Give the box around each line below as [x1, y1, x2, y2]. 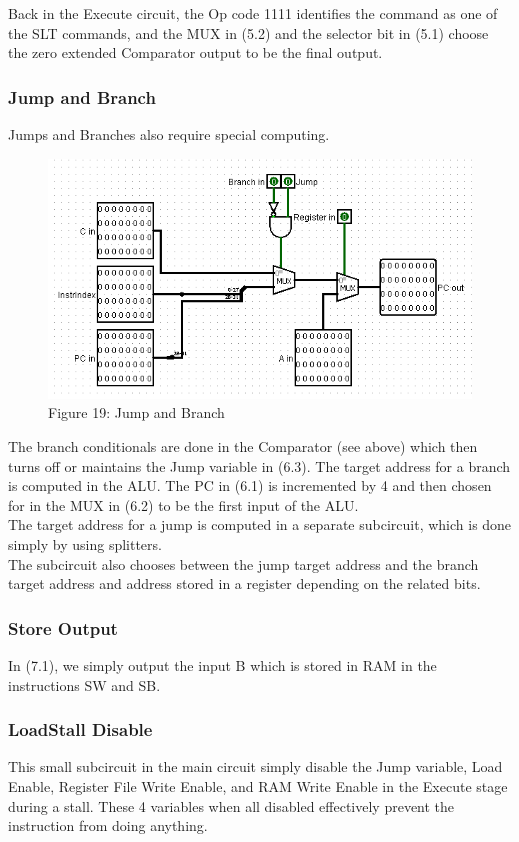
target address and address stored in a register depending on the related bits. [8, 573, 481, 594]
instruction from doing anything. [8, 815, 208, 836]
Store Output [8, 615, 118, 640]
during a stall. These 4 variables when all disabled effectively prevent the [8, 795, 455, 816]
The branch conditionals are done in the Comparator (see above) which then [8, 436, 478, 457]
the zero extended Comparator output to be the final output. [8, 42, 383, 63]
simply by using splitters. [8, 534, 162, 555]
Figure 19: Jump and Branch [48, 402, 225, 423]
